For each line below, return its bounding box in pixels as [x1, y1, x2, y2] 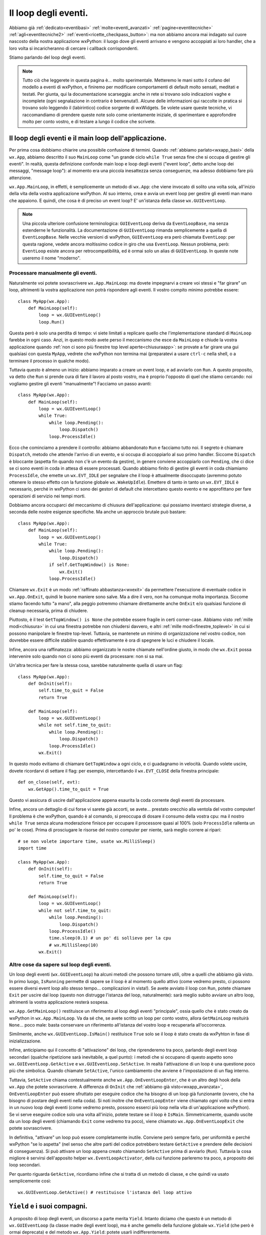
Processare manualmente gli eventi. [9, 270, 97, 277]
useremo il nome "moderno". [22, 255, 81, 261]
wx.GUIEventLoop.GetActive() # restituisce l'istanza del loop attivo [18, 1190, 192, 1195]
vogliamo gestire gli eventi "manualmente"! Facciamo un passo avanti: [9, 380, 152, 386]
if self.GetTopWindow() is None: [49, 562, 130, 568]
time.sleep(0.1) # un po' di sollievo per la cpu [49, 935, 171, 941]
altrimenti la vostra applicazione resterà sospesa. [9, 999, 109, 1005]
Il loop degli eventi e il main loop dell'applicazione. [9, 134, 167, 143]
